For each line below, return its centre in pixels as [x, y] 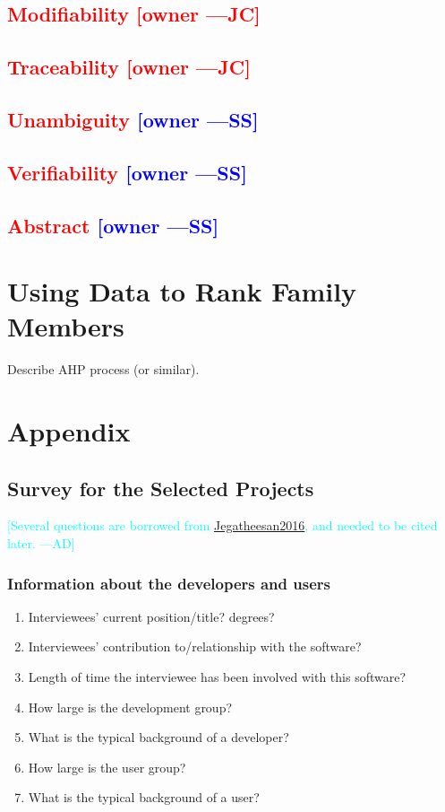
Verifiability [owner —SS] [127, 172]
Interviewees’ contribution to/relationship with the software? [195, 646]
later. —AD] [41, 542]
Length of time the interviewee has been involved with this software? [217, 676]
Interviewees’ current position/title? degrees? [151, 616]
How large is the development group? [130, 707]
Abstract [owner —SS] [113, 225]
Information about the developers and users [169, 583]
